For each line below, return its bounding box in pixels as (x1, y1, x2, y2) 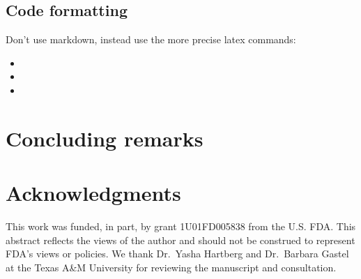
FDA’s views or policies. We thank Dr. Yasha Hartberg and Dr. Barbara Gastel (6, 246, 349, 261)
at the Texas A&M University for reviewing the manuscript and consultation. (6, 259, 337, 274)
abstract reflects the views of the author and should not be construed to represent (6, 232, 355, 247)
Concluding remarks (6, 123, 203, 152)
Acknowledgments (6, 179, 181, 207)
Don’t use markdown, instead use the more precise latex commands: (6, 32, 296, 47)
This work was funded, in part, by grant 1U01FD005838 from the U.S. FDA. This (6, 219, 356, 234)
